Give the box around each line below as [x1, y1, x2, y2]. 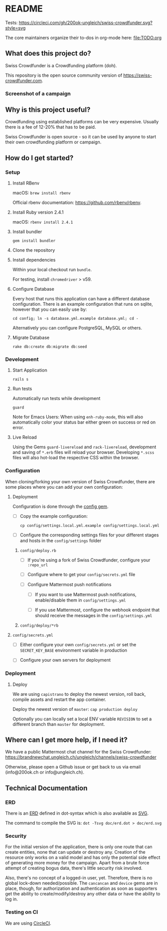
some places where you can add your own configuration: [5, 484, 123, 490]
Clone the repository [12, 247, 55, 253]
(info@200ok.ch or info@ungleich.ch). [5, 769, 84, 775]
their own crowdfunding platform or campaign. [5, 139, 102, 145]
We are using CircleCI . [5, 920, 52, 926]
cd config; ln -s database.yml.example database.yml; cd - [12, 316, 139, 321]
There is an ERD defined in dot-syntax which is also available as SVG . [5, 810, 149, 816]
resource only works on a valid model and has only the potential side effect [5, 854, 160, 860]
